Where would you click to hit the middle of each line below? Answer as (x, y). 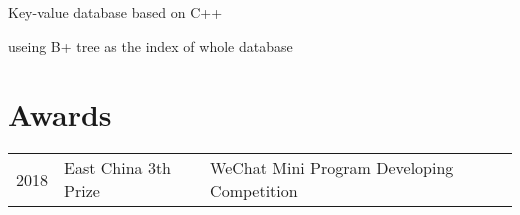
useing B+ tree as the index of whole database (150, 45)
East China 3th (118, 168)
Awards (60, 114)
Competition (254, 191)
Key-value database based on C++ (115, 12)
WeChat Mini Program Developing (332, 168)
